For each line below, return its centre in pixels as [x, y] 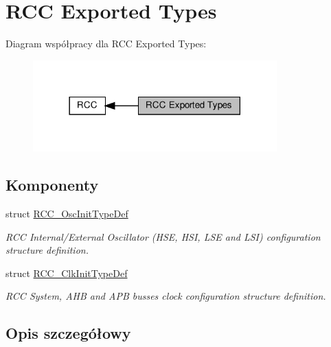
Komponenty [52, 185]
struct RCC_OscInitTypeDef [67, 214]
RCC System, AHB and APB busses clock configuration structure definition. [166, 296]
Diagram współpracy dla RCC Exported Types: [106, 44]
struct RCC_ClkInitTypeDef [67, 273]
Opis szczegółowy [68, 333]
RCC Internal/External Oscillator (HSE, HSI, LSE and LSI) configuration [163, 236]
